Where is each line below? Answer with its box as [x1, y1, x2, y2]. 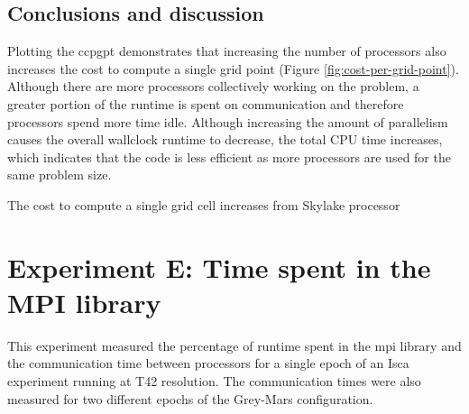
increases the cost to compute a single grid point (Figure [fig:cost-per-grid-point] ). [7, 59, 459, 78]
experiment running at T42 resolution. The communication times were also [7, 372, 421, 391]
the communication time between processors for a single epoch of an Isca [7, 354, 409, 373]
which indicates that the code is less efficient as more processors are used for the [7, 147, 451, 166]
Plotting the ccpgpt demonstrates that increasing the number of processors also [7, 41, 446, 60]
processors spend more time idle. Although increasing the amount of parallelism [7, 112, 448, 131]
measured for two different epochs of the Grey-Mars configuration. [7, 389, 373, 408]
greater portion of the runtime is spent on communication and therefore [7, 94, 404, 113]
